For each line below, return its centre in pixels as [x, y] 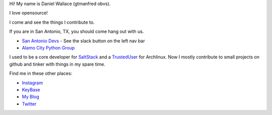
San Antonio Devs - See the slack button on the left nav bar [84, 41]
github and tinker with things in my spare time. [57, 64]
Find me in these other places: [41, 74]
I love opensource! [28, 13]
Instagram [32, 83]
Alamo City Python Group [48, 47]
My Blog [31, 97]
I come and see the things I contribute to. [52, 22]
